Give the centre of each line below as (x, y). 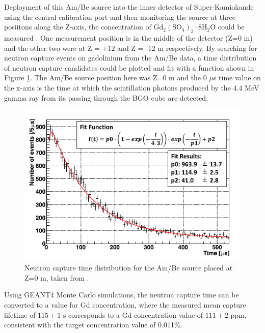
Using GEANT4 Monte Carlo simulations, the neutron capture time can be (122, 295)
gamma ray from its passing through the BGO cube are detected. (106, 97)
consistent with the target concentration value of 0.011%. (93, 325)
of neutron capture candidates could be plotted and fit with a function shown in (129, 67)
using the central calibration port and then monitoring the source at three (120, 17)
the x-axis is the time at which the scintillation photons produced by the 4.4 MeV (132, 87)
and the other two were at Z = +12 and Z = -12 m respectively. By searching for (131, 48)
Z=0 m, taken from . (57, 277)
